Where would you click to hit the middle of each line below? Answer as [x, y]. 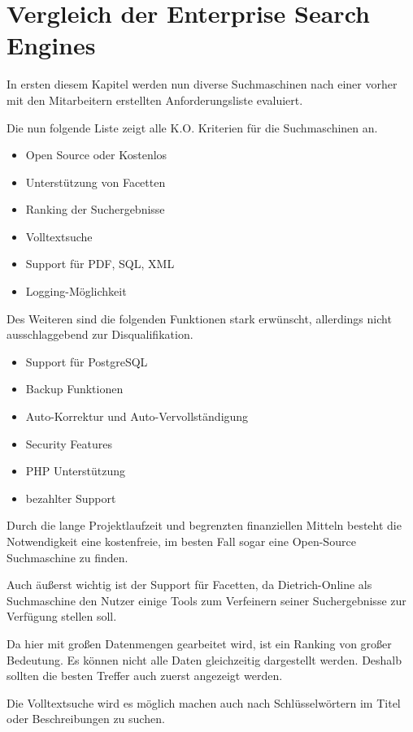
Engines [51, 45]
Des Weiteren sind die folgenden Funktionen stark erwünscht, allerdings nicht [199, 318]
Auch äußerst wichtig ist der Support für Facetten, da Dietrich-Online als [189, 585]
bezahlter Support [71, 498]
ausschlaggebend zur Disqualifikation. [100, 334]
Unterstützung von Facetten [96, 182]
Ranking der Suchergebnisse [95, 209]
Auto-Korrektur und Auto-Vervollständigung [137, 416]
